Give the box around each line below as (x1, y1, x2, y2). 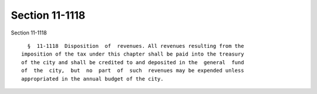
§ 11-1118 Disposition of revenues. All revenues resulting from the (27, 43, 244, 49)
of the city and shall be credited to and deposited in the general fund (21, 59, 244, 65)
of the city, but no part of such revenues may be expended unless (21, 67, 244, 74)
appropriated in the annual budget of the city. (21, 75, 164, 82)
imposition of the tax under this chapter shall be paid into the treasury (21, 51, 244, 58)
